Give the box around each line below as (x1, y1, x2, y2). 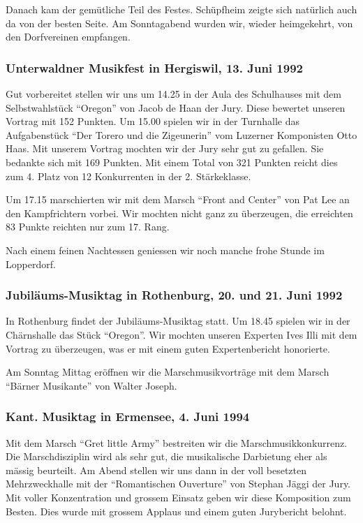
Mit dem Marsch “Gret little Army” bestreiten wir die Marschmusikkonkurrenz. (6, 435, 348, 450)
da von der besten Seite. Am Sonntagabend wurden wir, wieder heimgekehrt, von (6, 15, 353, 30)
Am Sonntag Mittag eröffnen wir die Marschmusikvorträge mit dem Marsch (6, 364, 329, 379)
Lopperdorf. (6, 256, 56, 271)
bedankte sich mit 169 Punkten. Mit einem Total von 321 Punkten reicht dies (6, 154, 338, 169)
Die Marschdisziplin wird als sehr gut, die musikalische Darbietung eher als (6, 449, 327, 464)
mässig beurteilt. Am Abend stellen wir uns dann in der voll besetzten (6, 462, 307, 477)
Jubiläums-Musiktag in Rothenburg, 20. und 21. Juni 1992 (6, 286, 343, 304)
